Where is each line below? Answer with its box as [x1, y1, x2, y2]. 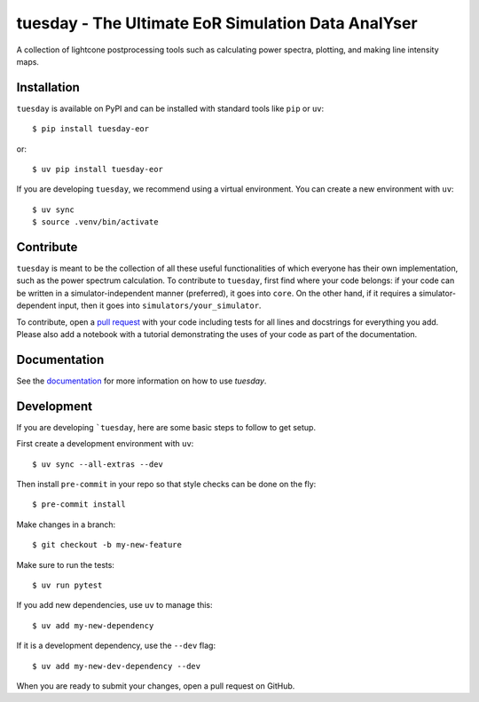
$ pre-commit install [32, 500, 126, 509]
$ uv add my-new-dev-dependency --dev [32, 661, 201, 671]
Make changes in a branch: [16, 519, 116, 530]
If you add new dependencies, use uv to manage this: [16, 600, 213, 611]
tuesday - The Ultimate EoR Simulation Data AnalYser [16, 13, 418, 33]
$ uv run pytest [32, 580, 103, 590]
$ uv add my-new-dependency [32, 620, 154, 630]
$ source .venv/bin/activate [32, 217, 159, 227]
